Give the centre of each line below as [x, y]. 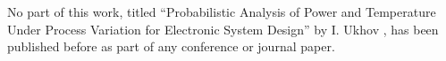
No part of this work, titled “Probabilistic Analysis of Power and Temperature [222, 11]
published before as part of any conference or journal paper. [171, 46]
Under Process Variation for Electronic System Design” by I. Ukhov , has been [223, 29]
